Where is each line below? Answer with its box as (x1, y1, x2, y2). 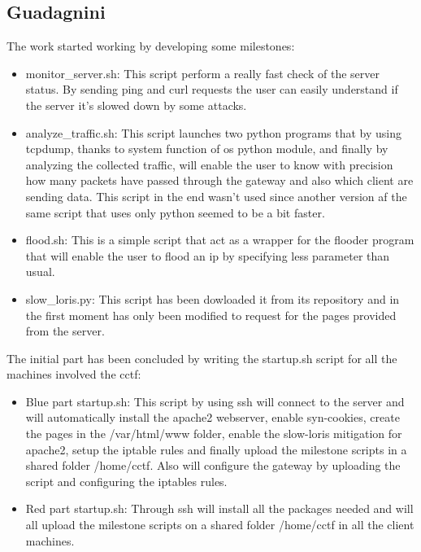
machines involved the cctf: (7, 366, 141, 383)
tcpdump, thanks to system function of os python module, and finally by (25, 140, 388, 157)
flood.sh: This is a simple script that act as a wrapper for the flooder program (25, 231, 414, 248)
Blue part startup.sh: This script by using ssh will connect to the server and (25, 392, 405, 410)
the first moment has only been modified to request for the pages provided (25, 306, 397, 323)
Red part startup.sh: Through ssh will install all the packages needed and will (25, 500, 414, 517)
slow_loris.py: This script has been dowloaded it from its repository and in (25, 290, 400, 307)
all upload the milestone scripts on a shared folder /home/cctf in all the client (25, 516, 414, 533)
